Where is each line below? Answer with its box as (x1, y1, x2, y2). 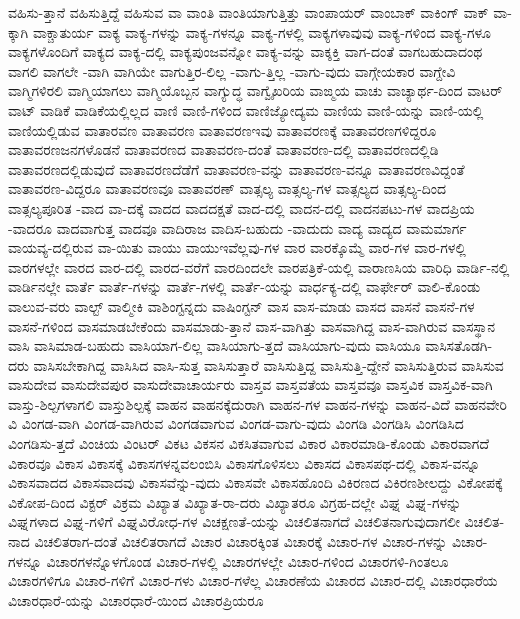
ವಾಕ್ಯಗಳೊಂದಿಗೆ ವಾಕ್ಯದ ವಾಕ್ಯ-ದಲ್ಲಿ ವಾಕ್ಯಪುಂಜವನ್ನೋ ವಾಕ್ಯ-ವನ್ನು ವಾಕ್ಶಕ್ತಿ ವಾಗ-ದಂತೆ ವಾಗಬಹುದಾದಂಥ (8, 41, 483, 62)
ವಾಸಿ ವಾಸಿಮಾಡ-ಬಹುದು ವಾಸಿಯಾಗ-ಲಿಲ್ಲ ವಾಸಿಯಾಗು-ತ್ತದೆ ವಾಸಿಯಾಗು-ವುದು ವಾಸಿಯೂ (8, 335, 421, 356)
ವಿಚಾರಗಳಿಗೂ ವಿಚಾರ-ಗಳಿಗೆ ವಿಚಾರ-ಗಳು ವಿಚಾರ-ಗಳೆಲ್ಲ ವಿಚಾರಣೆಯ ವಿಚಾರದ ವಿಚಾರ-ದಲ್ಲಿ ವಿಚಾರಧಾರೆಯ (8, 570, 498, 591)
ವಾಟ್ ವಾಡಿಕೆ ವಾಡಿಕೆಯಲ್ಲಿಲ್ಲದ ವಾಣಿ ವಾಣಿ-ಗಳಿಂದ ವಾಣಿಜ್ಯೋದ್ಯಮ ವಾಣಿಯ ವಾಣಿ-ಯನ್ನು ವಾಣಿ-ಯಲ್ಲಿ (8, 99, 484, 120)
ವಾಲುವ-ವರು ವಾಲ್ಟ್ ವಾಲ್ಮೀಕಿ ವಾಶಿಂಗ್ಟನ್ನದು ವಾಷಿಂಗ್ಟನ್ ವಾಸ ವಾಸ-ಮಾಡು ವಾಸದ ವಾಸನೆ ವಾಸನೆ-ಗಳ (8, 295, 475, 316)
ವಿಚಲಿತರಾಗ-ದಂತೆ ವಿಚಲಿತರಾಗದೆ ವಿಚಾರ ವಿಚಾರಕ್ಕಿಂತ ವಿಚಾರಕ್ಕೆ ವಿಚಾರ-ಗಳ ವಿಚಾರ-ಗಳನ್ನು (34, 531, 448, 552)
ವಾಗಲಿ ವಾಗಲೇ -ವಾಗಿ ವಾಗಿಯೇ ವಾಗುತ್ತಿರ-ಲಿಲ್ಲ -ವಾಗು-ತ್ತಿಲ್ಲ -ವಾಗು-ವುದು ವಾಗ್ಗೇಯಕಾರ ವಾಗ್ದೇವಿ (8, 60, 456, 81)
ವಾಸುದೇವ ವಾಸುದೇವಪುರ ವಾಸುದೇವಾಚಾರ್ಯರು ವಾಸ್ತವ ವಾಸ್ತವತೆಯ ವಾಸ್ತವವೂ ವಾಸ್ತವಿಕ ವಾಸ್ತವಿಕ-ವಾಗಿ (8, 374, 493, 395)
